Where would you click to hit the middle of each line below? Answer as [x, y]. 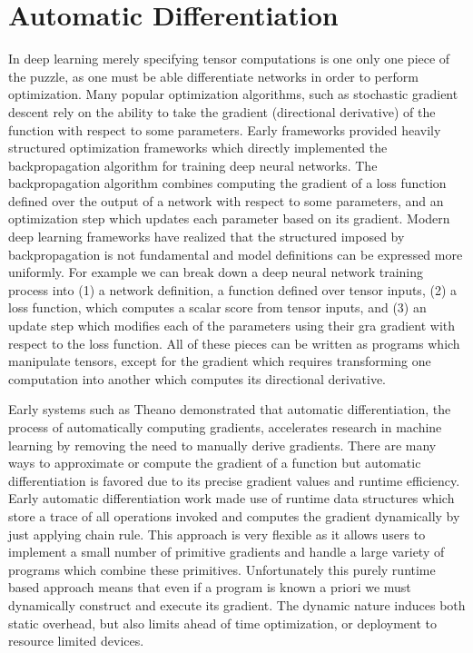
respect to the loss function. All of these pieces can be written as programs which [234, 343]
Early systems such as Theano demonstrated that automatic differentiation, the [230, 409]
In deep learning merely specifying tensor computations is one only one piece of [229, 59]
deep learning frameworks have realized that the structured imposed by [207, 237]
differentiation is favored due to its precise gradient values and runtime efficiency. [234, 480]
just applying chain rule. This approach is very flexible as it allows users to [217, 534]
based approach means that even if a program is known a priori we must [210, 587]
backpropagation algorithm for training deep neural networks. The [193, 165]
